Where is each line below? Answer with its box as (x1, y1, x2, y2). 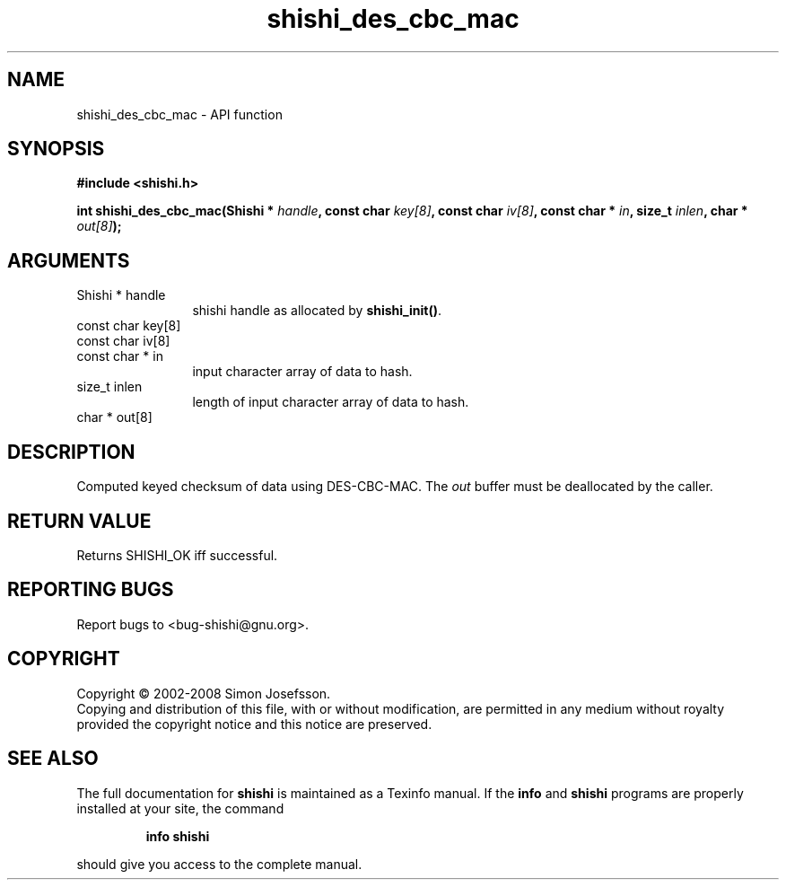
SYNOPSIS (7, 137, 105, 161)
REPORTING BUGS (7, 578, 174, 602)
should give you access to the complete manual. (76, 856, 362, 872)
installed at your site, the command (76, 800, 284, 816)
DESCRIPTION (7, 440, 135, 463)
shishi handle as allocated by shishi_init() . (192, 303, 441, 319)
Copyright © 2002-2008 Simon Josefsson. (76, 685, 331, 701)
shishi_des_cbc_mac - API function (76, 106, 283, 122)
